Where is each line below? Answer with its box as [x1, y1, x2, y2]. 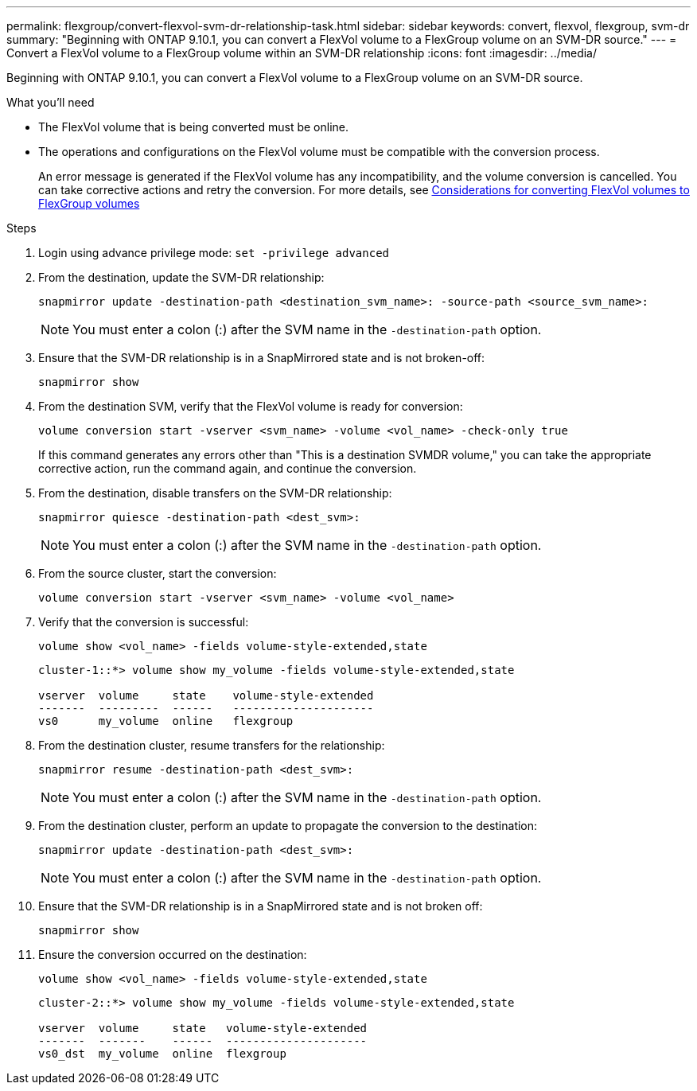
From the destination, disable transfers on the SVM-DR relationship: [38, 486, 392, 500]
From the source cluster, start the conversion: [38, 567, 277, 580]
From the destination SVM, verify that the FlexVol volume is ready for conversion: [38, 399, 463, 413]
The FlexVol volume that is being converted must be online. [38, 120, 348, 134]
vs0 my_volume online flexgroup [38, 715, 294, 727]
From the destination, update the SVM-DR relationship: [38, 271, 325, 284]
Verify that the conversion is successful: [38, 615, 249, 629]
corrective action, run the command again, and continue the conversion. [38, 462, 417, 475]
